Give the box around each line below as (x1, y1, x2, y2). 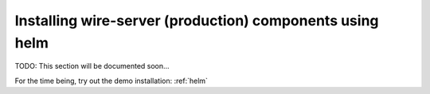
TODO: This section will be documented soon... (14, 62, 170, 71)
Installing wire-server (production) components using (14, 12, 379, 29)
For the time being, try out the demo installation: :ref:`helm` (14, 76, 209, 85)
